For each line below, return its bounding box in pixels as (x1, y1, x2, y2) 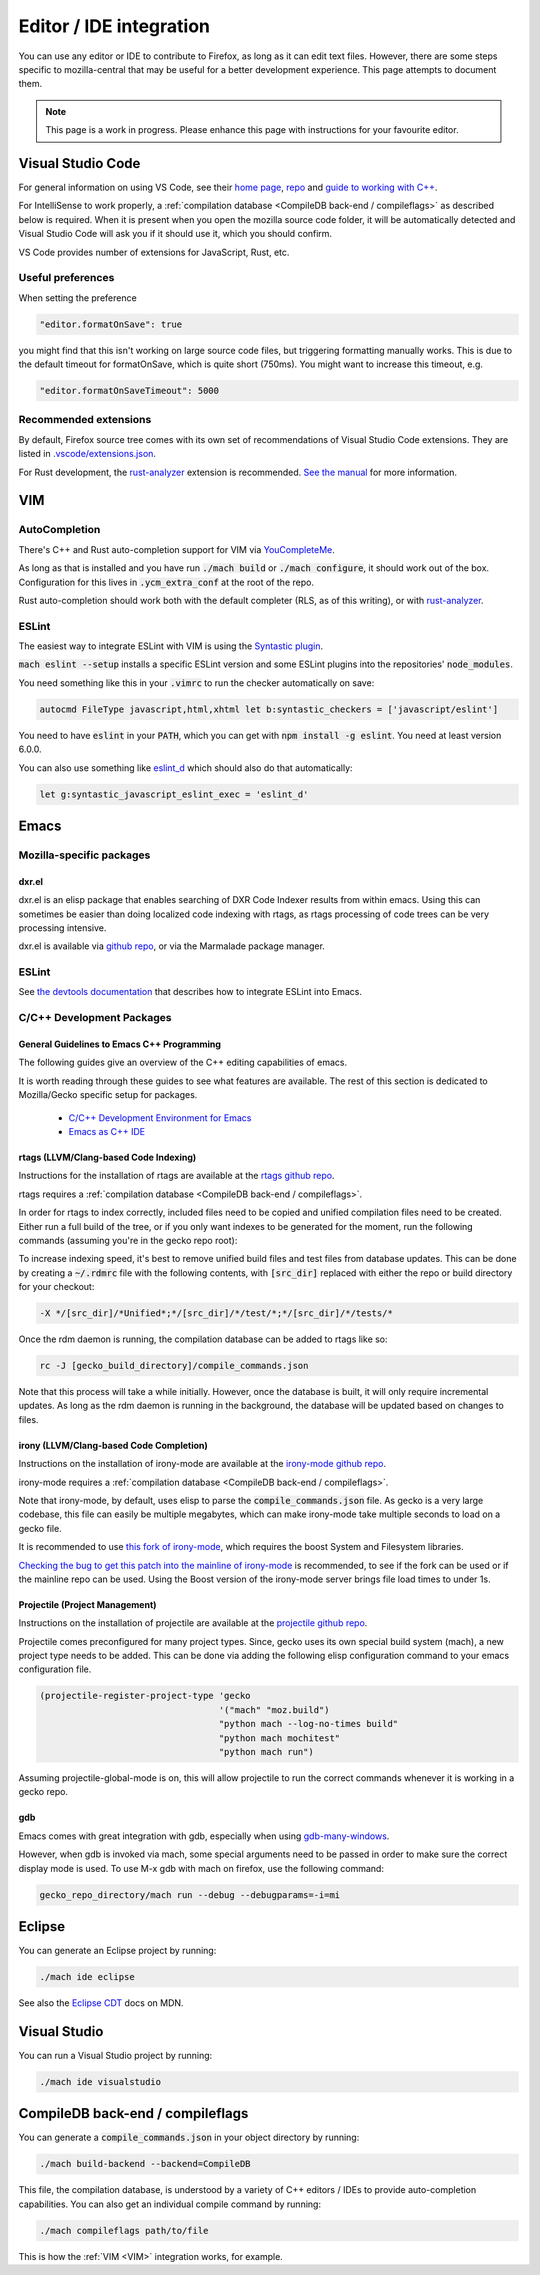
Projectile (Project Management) (18, 1598, 157, 1610)
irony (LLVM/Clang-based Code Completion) (18, 1439, 209, 1451)
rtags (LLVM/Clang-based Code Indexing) (18, 1151, 197, 1163)
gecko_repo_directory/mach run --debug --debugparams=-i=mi (39, 1889, 341, 1900)
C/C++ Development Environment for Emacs (68, 1111, 252, 1124)
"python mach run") (218, 1746, 314, 1758)
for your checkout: (18, 1281, 95, 1293)
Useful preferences (18, 271, 115, 285)
